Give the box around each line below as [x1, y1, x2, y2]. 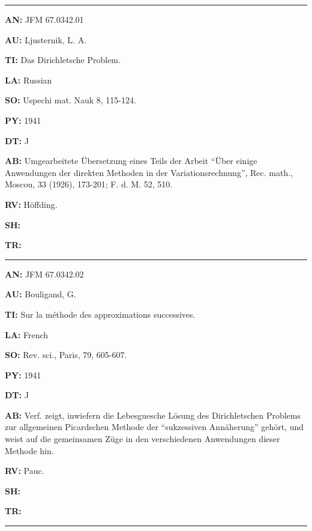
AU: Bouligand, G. [5, 288, 76, 300]
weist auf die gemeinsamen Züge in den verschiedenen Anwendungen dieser [5, 432, 280, 445]
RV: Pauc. [5, 464, 44, 477]
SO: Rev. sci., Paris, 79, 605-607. [5, 348, 127, 361]
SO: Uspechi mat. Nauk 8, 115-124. [5, 94, 136, 106]
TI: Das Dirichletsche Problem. [5, 53, 121, 66]
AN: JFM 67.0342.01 [5, 13, 84, 25]
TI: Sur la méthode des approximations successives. [5, 308, 196, 320]
